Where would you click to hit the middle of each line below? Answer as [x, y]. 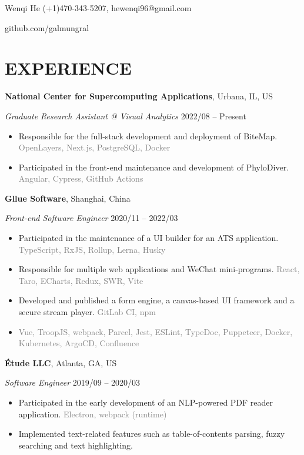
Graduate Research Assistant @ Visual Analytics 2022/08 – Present [126, 116]
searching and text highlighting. [76, 445]
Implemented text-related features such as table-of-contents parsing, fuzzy [152, 434]
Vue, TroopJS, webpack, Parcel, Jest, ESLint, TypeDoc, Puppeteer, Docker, [156, 331]
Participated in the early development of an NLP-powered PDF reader [146, 402]
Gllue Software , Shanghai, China [68, 198]
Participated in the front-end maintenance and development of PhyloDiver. [154, 167]
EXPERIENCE [68, 68]
